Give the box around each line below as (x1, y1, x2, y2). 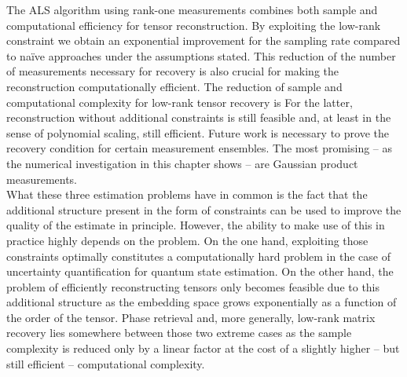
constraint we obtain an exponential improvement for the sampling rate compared (6, 32, 401, 49)
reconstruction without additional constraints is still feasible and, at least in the (6, 109, 391, 126)
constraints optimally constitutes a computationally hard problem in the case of (6, 247, 390, 264)
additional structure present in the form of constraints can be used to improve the (6, 201, 401, 218)
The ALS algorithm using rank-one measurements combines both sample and (6, 2, 378, 17)
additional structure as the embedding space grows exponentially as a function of (6, 294, 397, 310)
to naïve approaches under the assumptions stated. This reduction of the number (6, 47, 396, 64)
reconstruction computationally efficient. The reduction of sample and (6, 78, 343, 94)
